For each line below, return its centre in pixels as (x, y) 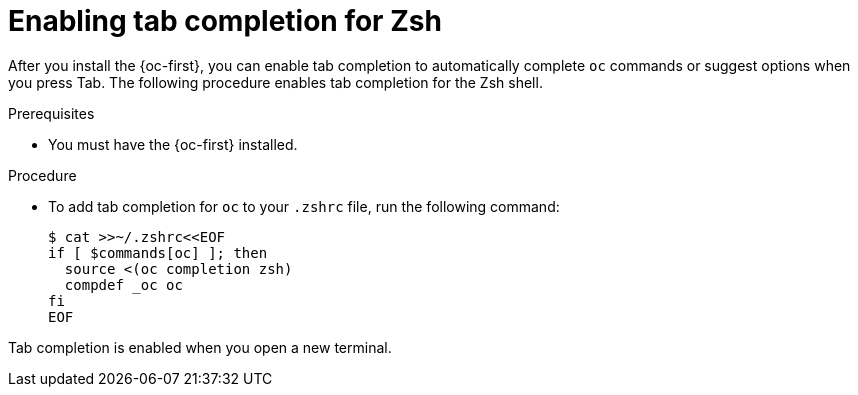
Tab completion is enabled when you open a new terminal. (200, 347)
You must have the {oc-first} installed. (173, 144)
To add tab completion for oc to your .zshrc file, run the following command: (304, 206)
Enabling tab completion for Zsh (225, 21)
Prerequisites (51, 113)
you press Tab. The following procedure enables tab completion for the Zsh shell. (275, 82)
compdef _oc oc (123, 284)
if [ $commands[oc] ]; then (158, 252)
